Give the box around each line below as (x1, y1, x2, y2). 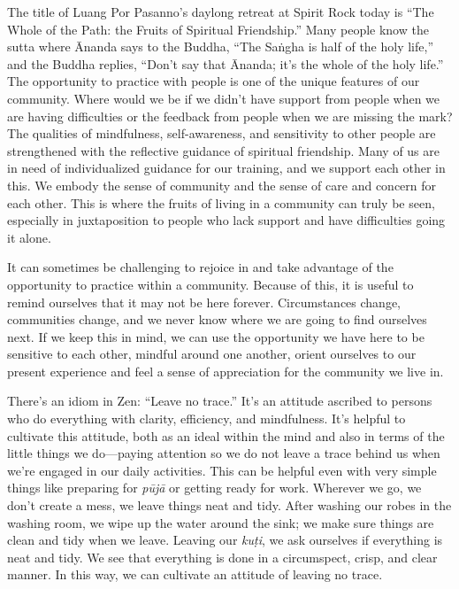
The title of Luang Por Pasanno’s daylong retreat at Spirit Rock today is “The (7, 3, 434, 20)
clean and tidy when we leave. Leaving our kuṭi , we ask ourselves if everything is (7, 531, 443, 549)
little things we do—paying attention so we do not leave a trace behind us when (7, 444, 440, 462)
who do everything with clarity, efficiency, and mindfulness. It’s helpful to (7, 409, 406, 428)
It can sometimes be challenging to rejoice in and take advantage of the (7, 258, 394, 276)
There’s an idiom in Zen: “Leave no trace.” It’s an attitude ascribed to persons (7, 391, 432, 410)
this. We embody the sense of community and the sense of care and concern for (7, 175, 437, 194)
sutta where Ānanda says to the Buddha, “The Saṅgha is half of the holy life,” (7, 37, 434, 56)
